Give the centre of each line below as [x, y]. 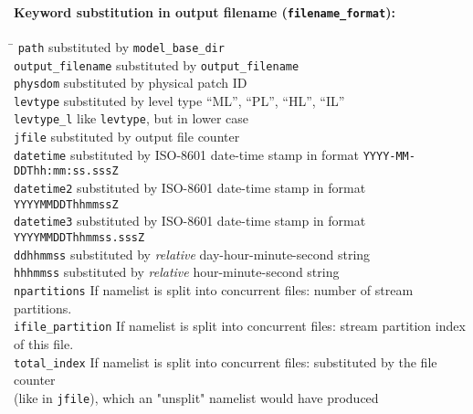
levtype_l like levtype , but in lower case [131, 118]
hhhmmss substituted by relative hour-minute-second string [177, 272]
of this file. [44, 343]
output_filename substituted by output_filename [157, 64]
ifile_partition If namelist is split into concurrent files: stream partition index [240, 326]
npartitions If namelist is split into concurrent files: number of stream [214, 290]
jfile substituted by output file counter [127, 137]
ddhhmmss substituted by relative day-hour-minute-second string [192, 254]
